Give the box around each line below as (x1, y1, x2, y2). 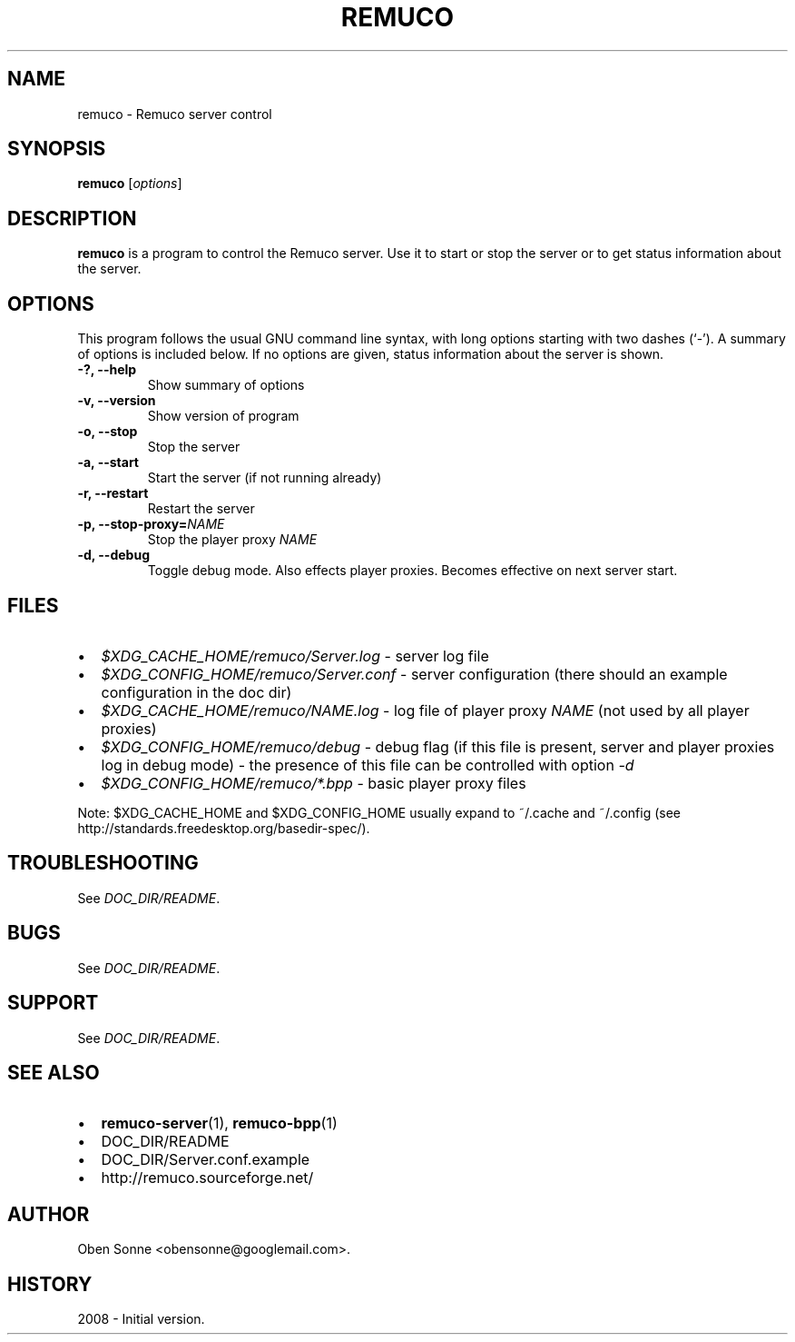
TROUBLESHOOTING (7, 851, 199, 875)
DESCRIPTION (7, 206, 137, 230)
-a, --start (77, 454, 139, 471)
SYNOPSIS (7, 137, 106, 161)
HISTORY (7, 1272, 93, 1296)
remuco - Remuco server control (77, 105, 272, 122)
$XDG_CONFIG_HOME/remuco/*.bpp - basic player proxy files (101, 773, 526, 792)
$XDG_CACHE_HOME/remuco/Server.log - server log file (101, 646, 489, 665)
